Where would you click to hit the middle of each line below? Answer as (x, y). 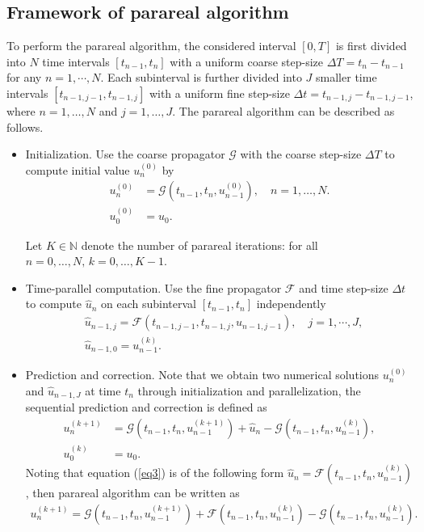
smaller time (346, 77)
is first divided (371, 46)
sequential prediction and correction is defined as (146, 407)
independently (291, 304)
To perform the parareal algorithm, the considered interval (151, 46)
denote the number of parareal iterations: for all (199, 245)
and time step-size (344, 287)
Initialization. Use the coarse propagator (125, 154)
